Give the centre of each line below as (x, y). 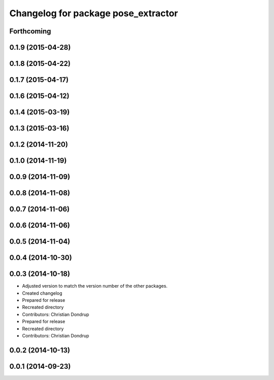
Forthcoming (30, 31)
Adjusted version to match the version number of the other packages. (95, 286)
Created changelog (42, 293)
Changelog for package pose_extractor (94, 13)
